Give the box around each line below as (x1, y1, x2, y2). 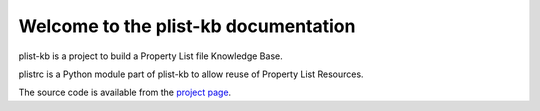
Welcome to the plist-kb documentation (18, 15, 356, 37)
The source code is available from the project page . (18, 86, 232, 99)
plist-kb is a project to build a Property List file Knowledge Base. (18, 50, 284, 62)
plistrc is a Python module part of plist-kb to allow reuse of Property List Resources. (18, 68, 364, 80)
